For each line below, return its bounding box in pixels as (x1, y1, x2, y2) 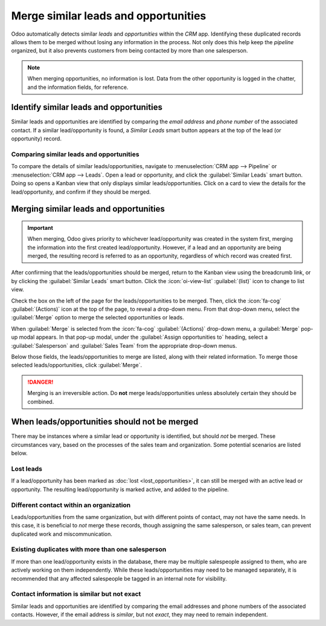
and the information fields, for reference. (27, 83, 129, 91)
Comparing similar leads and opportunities (11, 150, 139, 158)
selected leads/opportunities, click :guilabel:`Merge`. (11, 362, 142, 369)
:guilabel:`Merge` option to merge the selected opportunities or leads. (11, 314, 184, 321)
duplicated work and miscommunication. (11, 530, 113, 538)
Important (27, 224, 54, 231)
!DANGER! (27, 378, 54, 385)
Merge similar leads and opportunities (11, 9, 206, 22)
